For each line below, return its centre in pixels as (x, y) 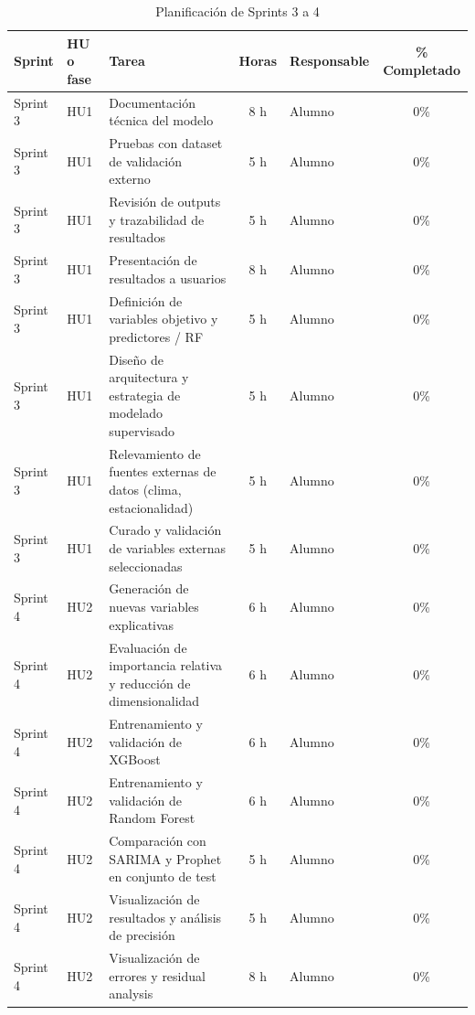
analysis (131, 994)
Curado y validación (165, 530)
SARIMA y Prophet (165, 858)
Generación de (149, 588)
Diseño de (137, 359)
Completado (422, 69)
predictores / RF (156, 336)
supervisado (142, 430)
